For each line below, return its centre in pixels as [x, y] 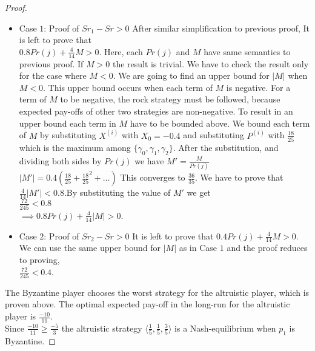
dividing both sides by [60, 160]
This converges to [153, 177]
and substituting [214, 135]
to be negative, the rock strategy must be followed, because [170, 99]
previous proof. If [51, 63]
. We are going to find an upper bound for [191, 75]
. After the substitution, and [226, 147]
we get [199, 192]
